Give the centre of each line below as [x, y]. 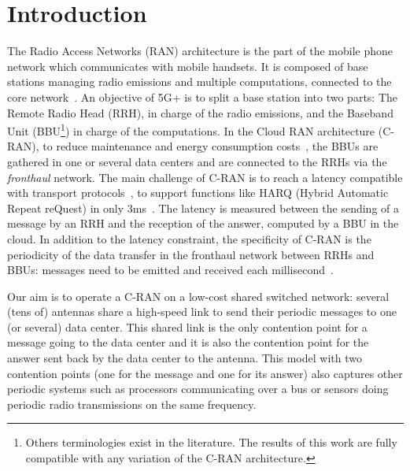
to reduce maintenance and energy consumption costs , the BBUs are [211, 146]
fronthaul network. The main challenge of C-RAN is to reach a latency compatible [205, 177]
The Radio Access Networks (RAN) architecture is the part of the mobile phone [200, 51]
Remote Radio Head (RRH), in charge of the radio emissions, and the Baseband [200, 112]
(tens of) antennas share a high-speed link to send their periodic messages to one [202, 312]
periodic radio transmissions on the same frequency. [132, 404]
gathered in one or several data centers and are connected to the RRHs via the [197, 161]
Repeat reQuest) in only [66, 208]
